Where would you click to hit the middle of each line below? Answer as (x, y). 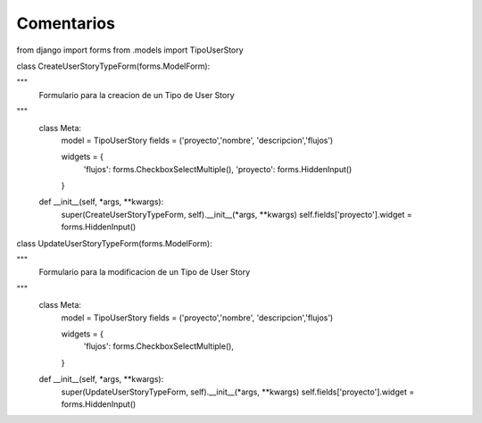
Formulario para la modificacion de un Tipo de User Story (145, 272)
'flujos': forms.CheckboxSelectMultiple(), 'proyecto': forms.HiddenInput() (218, 169)
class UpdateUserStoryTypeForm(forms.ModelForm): (115, 243)
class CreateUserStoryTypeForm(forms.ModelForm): (113, 66)
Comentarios (66, 23)
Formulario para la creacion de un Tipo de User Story (137, 95)
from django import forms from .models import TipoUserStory (130, 50)
